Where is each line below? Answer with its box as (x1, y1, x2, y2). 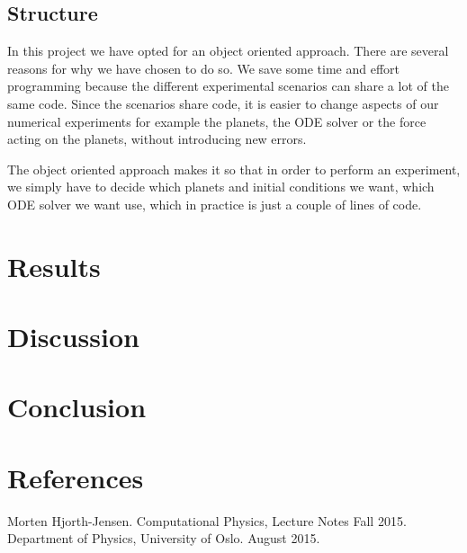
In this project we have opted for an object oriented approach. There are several (7, 41, 449, 60)
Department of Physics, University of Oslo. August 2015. (7, 529, 320, 548)
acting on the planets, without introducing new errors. (7, 129, 307, 148)
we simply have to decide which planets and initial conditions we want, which (7, 177, 435, 196)
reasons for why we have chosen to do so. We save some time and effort (7, 58, 400, 77)
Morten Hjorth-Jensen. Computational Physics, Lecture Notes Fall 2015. (7, 511, 407, 530)
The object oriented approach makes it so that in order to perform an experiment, (7, 159, 461, 178)
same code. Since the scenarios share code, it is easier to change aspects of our (7, 94, 439, 112)
